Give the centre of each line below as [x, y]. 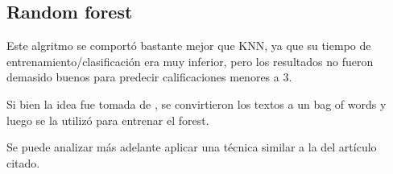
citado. [23, 162]
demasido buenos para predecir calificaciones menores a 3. [149, 77]
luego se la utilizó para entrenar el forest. [108, 120]
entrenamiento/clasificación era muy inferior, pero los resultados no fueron [190, 61]
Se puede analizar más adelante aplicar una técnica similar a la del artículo [192, 147]
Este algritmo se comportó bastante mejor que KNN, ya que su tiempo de [189, 46]
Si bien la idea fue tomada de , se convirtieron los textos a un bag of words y [196, 104]
